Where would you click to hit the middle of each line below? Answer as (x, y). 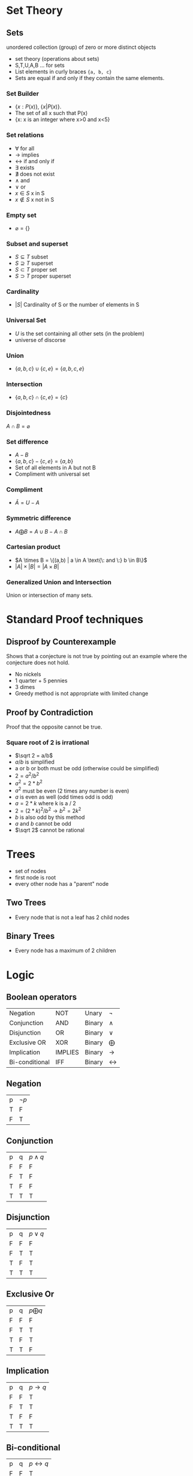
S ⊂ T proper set (36, 270)
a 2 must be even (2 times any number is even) (72, 790)
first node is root (35, 877)
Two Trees (26, 903)
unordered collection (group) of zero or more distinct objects (81, 47)
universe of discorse (40, 340)
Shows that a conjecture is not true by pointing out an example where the (97, 656)
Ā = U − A (27, 503)
